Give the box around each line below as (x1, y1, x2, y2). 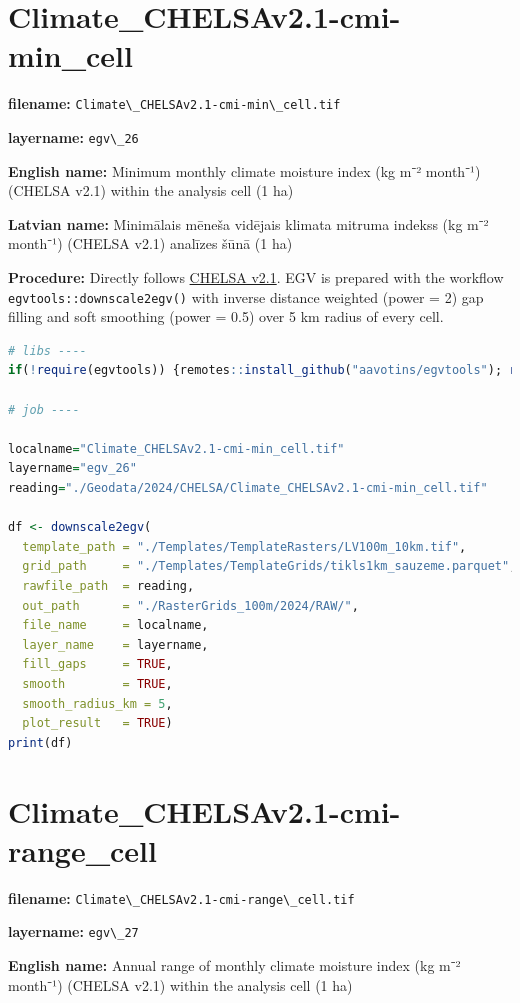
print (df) (8, 735, 73, 750)
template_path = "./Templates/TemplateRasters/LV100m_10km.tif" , (22, 539, 467, 554)
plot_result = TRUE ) (22, 716, 173, 731)
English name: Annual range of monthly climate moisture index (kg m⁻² (8, 954, 461, 975)
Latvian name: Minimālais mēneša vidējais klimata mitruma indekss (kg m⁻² (8, 213, 489, 234)
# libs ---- (8, 343, 87, 358)
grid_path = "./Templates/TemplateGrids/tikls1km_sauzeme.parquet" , (22, 559, 517, 574)
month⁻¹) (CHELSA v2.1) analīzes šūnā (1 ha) (8, 233, 293, 254)
